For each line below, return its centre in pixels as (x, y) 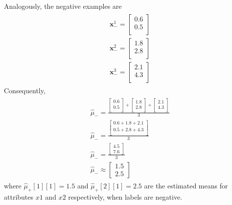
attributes (19, 196)
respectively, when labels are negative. (125, 196)
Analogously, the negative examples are (63, 6)
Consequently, (25, 90)
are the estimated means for (186, 185)
